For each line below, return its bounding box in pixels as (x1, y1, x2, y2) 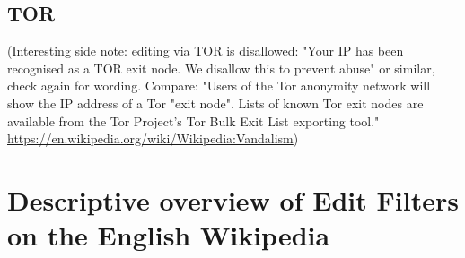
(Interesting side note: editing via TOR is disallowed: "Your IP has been (7, 41, 404, 60)
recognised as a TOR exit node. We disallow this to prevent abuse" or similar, (7, 58, 435, 77)
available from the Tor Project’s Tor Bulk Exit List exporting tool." (7, 111, 380, 130)
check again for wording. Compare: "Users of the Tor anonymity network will (7, 76, 431, 95)
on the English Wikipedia (7, 217, 330, 254)
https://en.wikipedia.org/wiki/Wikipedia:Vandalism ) (7, 129, 299, 148)
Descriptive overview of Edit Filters (7, 181, 459, 218)
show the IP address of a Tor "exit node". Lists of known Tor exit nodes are (7, 93, 424, 112)
